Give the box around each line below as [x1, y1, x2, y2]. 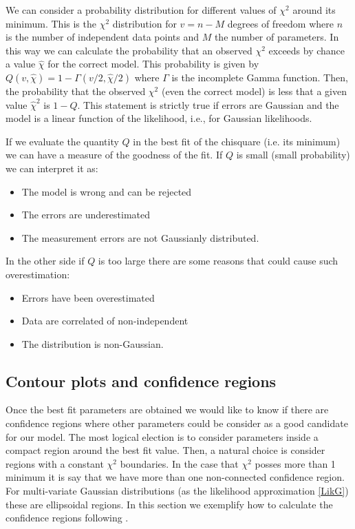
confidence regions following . [6, 510, 129, 525]
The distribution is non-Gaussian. [21, 336, 164, 351]
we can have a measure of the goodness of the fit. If [6, 147, 223, 162]
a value [6, 56, 36, 71]
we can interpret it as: [6, 160, 98, 175]
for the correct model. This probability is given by [47, 56, 259, 71]
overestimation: [6, 267, 70, 281]
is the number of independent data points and [6, 30, 200, 44]
